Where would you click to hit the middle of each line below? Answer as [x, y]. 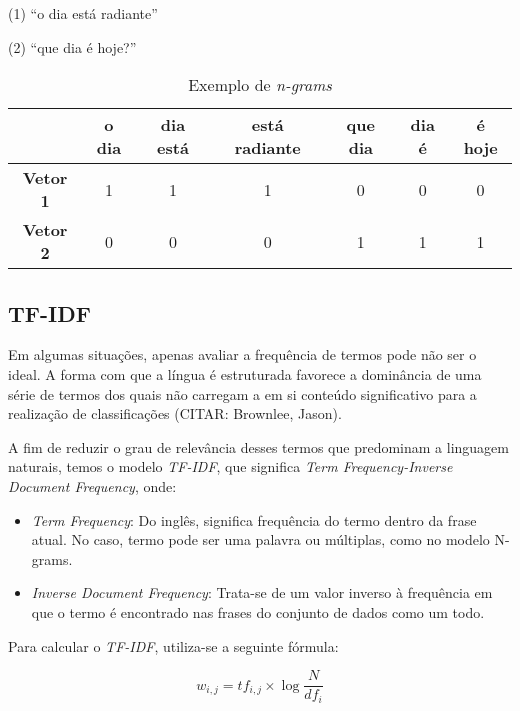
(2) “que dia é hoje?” [72, 46]
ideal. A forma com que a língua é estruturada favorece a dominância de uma [245, 373]
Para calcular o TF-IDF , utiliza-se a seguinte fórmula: [173, 645]
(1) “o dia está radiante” [83, 13]
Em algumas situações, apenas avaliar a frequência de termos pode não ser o [242, 354]
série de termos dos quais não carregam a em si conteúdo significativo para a [242, 393]
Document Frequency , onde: [92, 485]
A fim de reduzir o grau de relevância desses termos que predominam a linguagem [258, 446]
